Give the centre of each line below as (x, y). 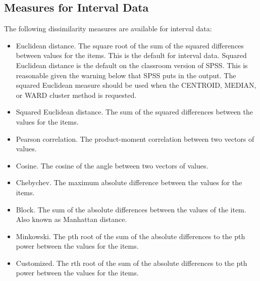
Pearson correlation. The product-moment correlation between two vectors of (135, 138)
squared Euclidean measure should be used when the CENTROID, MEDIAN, (136, 85)
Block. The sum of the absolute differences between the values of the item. (131, 209)
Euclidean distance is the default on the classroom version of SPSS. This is (132, 65)
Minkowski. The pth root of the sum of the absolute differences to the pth (131, 236)
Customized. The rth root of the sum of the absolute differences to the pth (132, 263)
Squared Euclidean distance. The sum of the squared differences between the (135, 112)
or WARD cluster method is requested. (76, 95)
